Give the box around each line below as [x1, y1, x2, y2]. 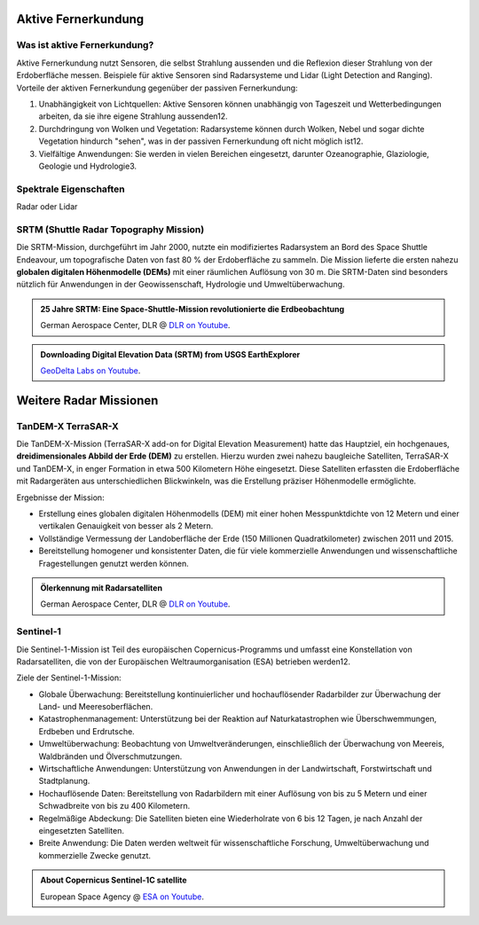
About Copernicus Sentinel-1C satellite [40, 874, 187, 886]
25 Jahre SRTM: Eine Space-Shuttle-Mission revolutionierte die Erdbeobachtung [40, 303, 345, 314]
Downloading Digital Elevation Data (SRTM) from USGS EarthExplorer [40, 349, 301, 359]
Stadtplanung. [38, 776, 90, 787]
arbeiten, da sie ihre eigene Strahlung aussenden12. [38, 111, 228, 122]
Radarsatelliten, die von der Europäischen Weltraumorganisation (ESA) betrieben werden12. [16, 656, 350, 667]
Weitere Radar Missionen [16, 393, 159, 408]
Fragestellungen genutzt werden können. [38, 558, 190, 568]
